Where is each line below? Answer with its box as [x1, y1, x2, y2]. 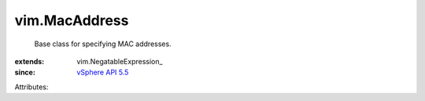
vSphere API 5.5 [76, 67, 129, 78]
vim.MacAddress [14, 12, 129, 29]
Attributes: [14, 82, 49, 92]
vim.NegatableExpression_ [76, 56, 163, 66]
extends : [14, 56, 45, 66]
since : [14, 67, 35, 78]
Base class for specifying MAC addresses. [34, 39, 172, 49]
